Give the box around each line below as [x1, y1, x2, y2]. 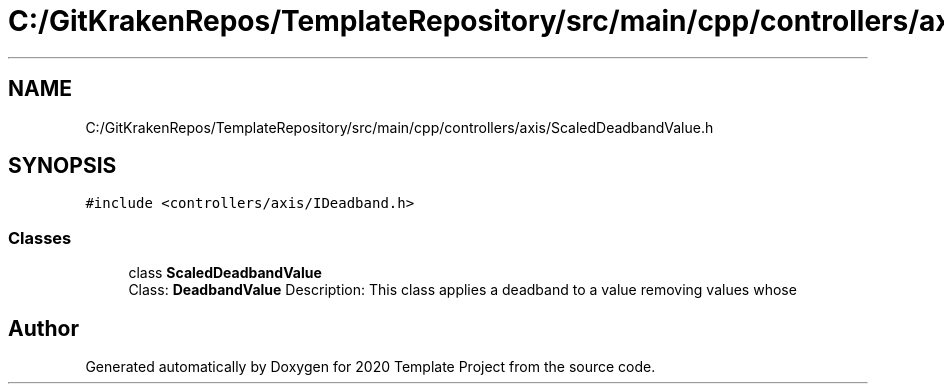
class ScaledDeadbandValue [128, 264, 322, 282]
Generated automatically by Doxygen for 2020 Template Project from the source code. [85, 358, 656, 376]
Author [8, 315, 79, 341]
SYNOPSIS [8, 153, 117, 179]
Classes [8, 227, 72, 248]
